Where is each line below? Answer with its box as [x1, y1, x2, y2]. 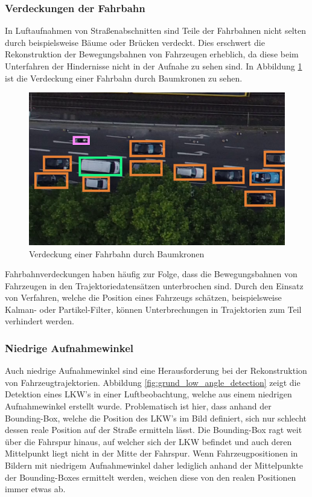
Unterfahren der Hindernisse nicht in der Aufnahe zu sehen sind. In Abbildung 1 [5, 60, 302, 72]
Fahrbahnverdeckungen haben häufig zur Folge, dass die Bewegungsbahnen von [5, 268, 298, 280]
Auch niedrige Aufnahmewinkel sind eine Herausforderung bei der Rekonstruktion [5, 364, 307, 377]
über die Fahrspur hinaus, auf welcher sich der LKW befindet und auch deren [5, 435, 292, 447]
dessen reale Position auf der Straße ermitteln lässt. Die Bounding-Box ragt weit [5, 423, 302, 436]
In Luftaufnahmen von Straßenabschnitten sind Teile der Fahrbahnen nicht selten [5, 24, 306, 37]
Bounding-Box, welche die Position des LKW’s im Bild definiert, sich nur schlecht [5, 411, 307, 424]
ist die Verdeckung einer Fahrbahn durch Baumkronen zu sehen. [5, 71, 243, 84]
